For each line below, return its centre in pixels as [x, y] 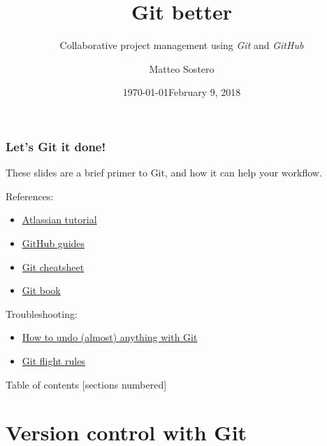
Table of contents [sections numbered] [86, 384]
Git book [41, 290]
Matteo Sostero [182, 68]
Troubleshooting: [42, 313]
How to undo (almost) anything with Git [110, 337]
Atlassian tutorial [59, 219]
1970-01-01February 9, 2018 [182, 92]
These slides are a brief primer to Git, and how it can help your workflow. [164, 173]
